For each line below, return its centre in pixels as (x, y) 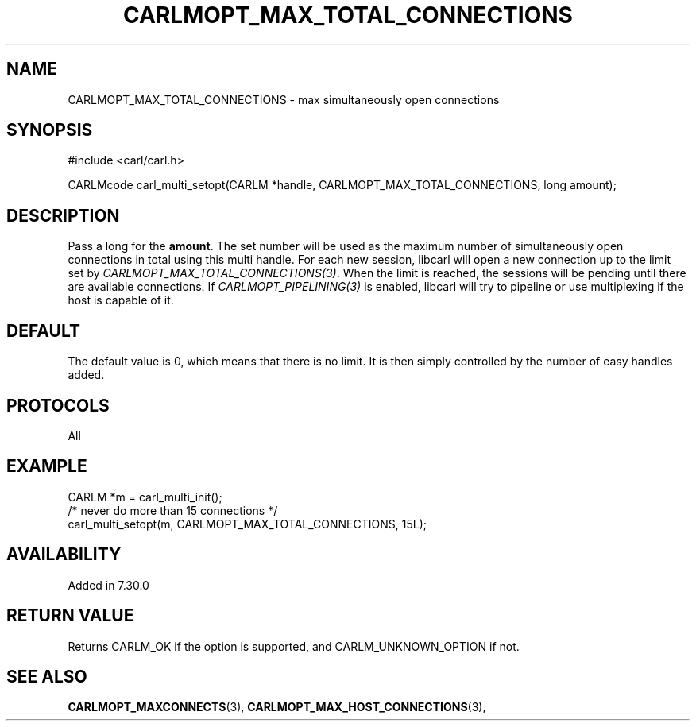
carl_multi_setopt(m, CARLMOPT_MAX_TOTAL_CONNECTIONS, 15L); (247, 524)
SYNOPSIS (50, 130)
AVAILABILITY (64, 555)
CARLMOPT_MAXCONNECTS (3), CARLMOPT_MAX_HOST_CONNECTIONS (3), (277, 707)
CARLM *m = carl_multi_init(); (145, 497)
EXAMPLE (47, 466)
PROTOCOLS (58, 405)
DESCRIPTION (63, 215)
